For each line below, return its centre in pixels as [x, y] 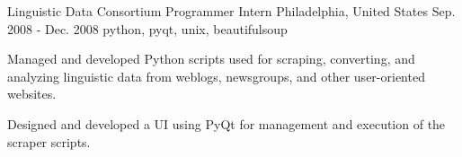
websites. [32, 94]
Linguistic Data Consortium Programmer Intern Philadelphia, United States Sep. [231, 11]
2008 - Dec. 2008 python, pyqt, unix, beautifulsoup [147, 28]
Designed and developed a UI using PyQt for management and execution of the [227, 123]
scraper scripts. [49, 141]
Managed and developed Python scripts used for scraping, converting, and [211, 59]
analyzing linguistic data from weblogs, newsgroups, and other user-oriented [216, 76]
